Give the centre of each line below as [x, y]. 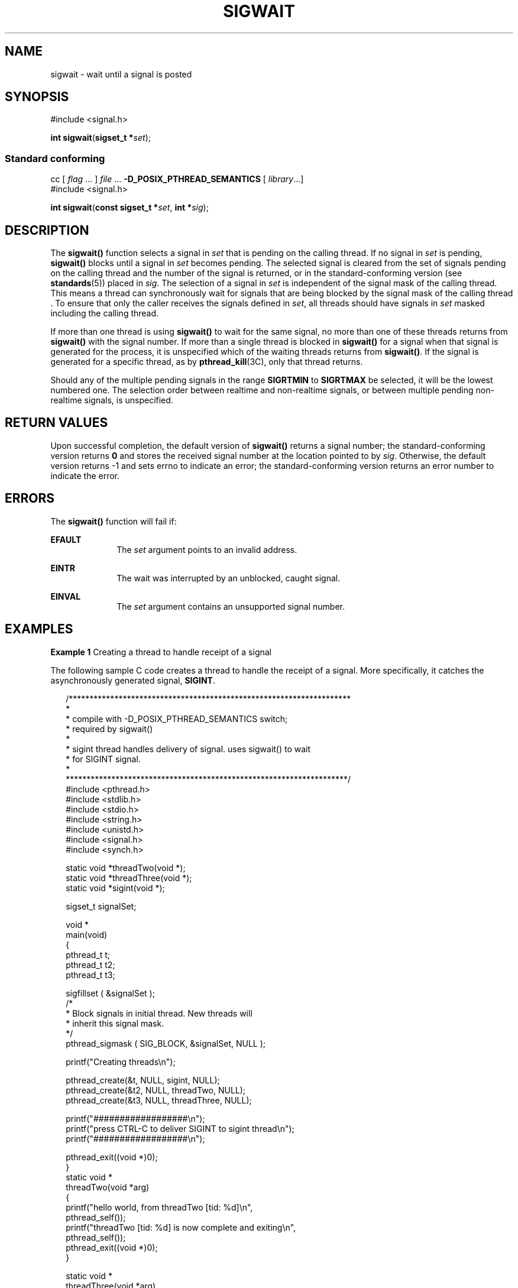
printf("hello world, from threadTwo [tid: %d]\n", [159, 1207]
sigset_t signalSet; [101, 906]
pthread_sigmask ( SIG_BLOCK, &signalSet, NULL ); [166, 1043]
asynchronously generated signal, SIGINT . [133, 680]
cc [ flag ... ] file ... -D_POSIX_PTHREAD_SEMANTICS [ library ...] [177, 179]
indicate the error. [85, 475]
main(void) [87, 934]
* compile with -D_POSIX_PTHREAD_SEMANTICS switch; [177, 719]
